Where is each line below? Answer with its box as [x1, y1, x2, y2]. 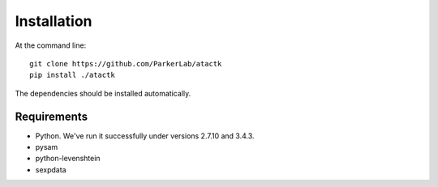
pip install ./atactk [29, 70, 115, 80]
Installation [15, 12, 92, 30]
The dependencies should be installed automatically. [15, 88, 191, 98]
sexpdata [35, 164, 67, 174]
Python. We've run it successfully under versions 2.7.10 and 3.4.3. [35, 130, 255, 141]
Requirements [15, 109, 88, 123]
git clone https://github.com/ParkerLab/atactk [29, 59, 222, 68]
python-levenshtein [35, 154, 101, 164]
